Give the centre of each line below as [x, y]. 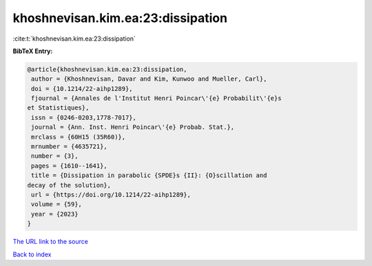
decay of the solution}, [69, 185]
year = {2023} [55, 214]
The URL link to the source [51, 242]
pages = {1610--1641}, [70, 166]
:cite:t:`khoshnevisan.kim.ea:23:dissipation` [74, 39]
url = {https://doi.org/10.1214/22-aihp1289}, [111, 195]
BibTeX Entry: [33, 51]
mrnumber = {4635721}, [70, 147]
